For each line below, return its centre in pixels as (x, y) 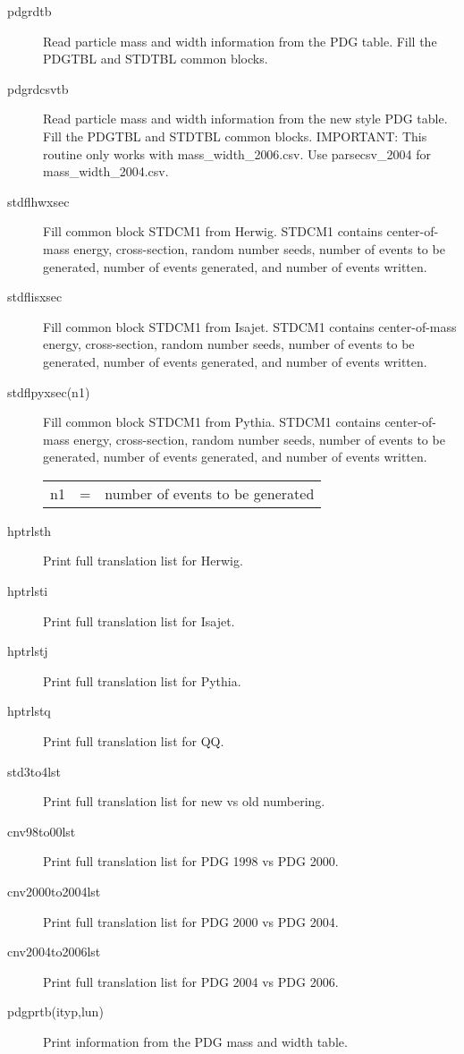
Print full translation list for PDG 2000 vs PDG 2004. (191, 921)
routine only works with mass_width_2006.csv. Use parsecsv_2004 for (237, 153)
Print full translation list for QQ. (134, 741)
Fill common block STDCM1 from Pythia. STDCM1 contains (212, 422)
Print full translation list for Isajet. (139, 620)
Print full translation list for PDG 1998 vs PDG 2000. (191, 861)
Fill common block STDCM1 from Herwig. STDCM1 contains (213, 231)
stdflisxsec (35, 297)
